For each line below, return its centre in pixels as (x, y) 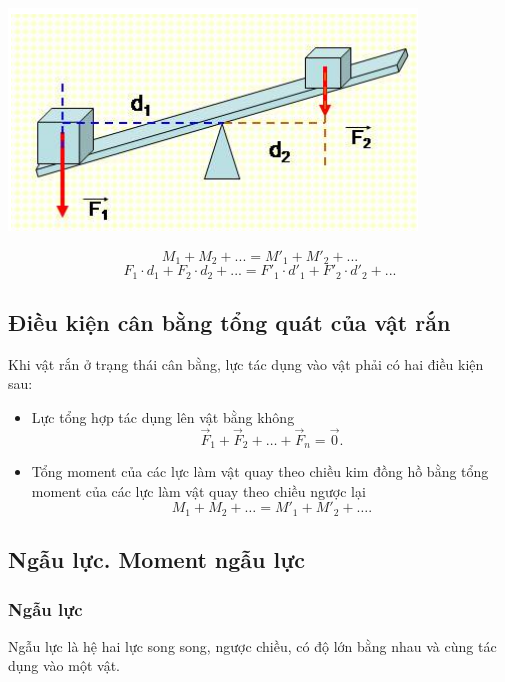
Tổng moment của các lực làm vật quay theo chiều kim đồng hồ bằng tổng (260, 471)
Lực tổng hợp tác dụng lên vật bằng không (163, 416)
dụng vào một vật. (64, 665)
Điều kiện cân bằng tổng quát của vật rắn (229, 321)
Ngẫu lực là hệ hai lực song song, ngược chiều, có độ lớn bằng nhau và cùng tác (252, 645)
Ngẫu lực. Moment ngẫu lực (157, 559)
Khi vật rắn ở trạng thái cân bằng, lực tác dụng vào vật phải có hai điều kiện (246, 363)
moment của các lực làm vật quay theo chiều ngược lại (198, 490)
